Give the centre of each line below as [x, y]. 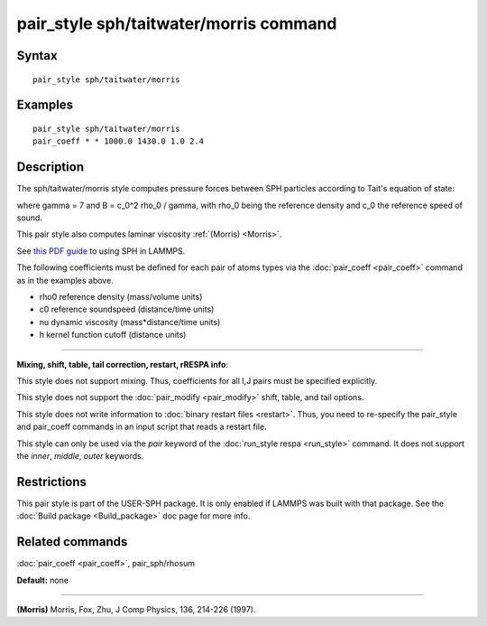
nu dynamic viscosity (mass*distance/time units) [130, 322]
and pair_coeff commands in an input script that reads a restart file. [142, 427]
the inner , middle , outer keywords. [80, 455]
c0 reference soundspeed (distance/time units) [127, 309]
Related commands [72, 542]
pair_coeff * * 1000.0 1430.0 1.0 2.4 [119, 141]
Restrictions [52, 482]
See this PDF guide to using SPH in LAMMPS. [101, 251]
